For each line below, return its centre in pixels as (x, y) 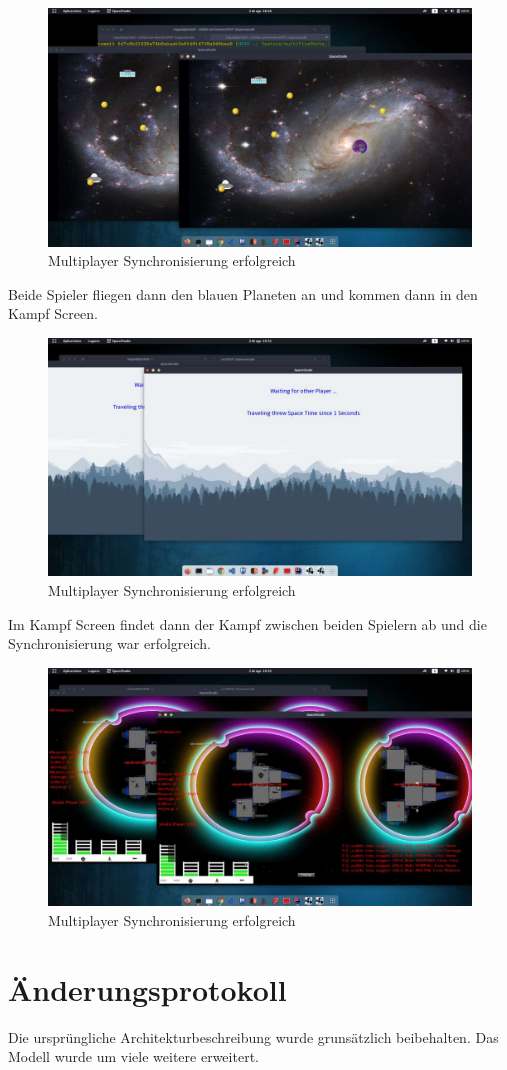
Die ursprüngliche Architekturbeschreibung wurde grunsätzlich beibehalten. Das (253, 1036)
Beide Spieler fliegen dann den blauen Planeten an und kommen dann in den (243, 293)
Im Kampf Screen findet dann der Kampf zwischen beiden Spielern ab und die (247, 623)
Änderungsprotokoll (147, 988)
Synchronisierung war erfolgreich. (109, 643)
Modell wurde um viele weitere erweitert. (133, 1056)
